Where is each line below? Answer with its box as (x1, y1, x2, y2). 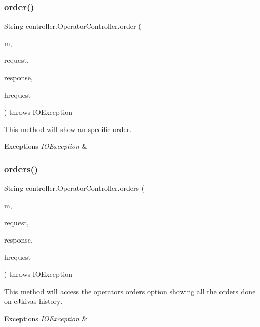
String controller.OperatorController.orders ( (4, 183, 145, 193)
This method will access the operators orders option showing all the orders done (4, 286, 256, 296)
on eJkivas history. (4, 296, 63, 307)
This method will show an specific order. (4, 123, 132, 134)
